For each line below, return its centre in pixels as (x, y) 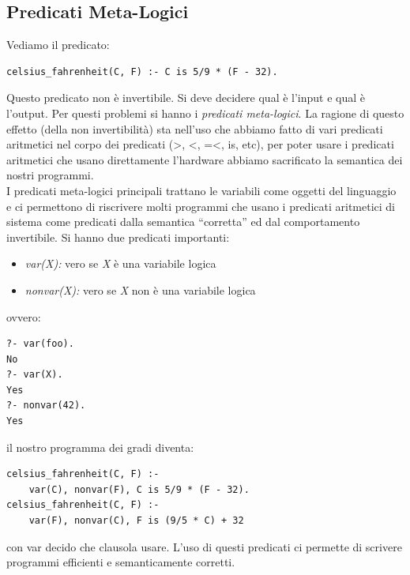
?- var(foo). (40, 344)
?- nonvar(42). (46, 406)
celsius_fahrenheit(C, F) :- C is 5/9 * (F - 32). (142, 71)
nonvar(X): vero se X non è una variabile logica (140, 289)
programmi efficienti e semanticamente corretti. (121, 562)
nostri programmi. (50, 175)
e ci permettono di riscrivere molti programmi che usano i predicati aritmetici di (201, 206)
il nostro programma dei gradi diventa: (100, 447)
